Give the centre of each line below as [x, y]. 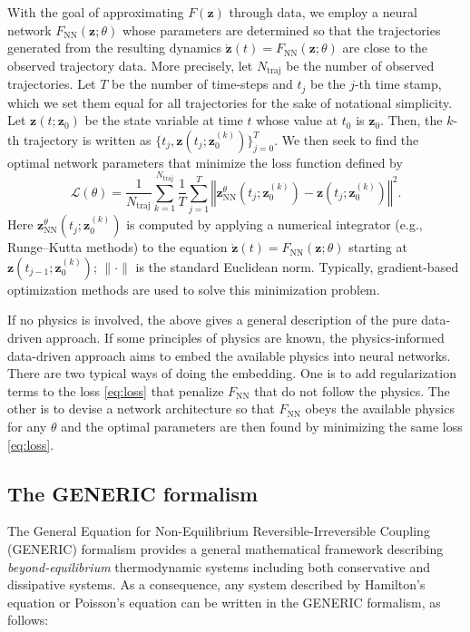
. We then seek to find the [347, 139]
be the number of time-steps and [202, 84]
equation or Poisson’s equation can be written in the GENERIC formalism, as [224, 602]
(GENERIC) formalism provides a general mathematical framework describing [225, 548]
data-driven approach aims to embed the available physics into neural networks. [229, 355]
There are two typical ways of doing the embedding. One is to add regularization [232, 373]
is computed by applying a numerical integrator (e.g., [274, 224]
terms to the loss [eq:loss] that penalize [116, 390]
